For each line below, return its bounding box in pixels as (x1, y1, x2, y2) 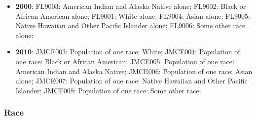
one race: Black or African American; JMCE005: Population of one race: (15, 56, 234, 66)
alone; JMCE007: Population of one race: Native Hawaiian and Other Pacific (15, 76, 248, 86)
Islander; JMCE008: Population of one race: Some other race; (15, 85, 201, 95)
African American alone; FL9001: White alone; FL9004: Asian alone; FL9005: (15, 10, 250, 21)
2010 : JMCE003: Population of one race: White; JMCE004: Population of (15, 46, 240, 57)
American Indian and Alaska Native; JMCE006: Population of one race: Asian (15, 66, 253, 76)
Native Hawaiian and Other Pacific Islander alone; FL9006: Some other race (15, 20, 246, 31)
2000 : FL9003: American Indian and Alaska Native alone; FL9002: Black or (15, 1, 246, 11)
